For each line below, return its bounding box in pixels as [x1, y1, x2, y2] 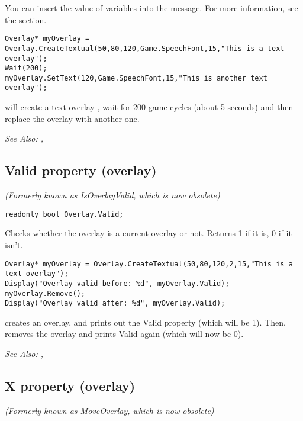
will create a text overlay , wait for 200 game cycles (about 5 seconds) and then [5, 101, 294, 113]
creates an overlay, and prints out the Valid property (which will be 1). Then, [5, 316, 286, 328]
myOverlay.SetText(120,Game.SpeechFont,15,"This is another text [5, 73, 267, 82]
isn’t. [5, 238, 23, 250]
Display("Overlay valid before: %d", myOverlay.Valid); [5, 279, 230, 288]
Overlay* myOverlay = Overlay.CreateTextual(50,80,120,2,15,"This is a [5, 259, 293, 268]
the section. [5, 13, 47, 25]
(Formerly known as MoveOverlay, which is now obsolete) [5, 404, 214, 416]
